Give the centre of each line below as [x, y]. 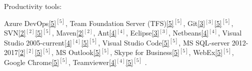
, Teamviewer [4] [92, 62]
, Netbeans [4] [189, 33]
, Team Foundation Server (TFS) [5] [119, 23]
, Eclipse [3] [142, 33]
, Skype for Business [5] [145, 52]
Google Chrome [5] [32, 62]
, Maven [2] [68, 33]
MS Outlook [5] [78, 52]
